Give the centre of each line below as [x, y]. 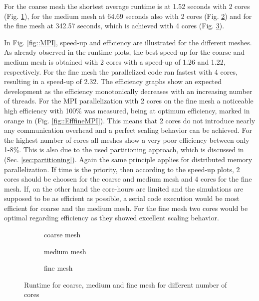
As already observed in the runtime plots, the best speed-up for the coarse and [125, 52]
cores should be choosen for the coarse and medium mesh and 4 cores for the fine [128, 179]
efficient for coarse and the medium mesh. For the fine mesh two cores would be [126, 208]
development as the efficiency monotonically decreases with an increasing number [128, 91]
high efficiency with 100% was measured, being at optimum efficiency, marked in [127, 110]
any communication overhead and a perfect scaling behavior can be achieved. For [128, 130]
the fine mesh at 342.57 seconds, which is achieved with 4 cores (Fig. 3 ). [114, 26]
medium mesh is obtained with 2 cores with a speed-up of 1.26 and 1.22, [115, 61]
